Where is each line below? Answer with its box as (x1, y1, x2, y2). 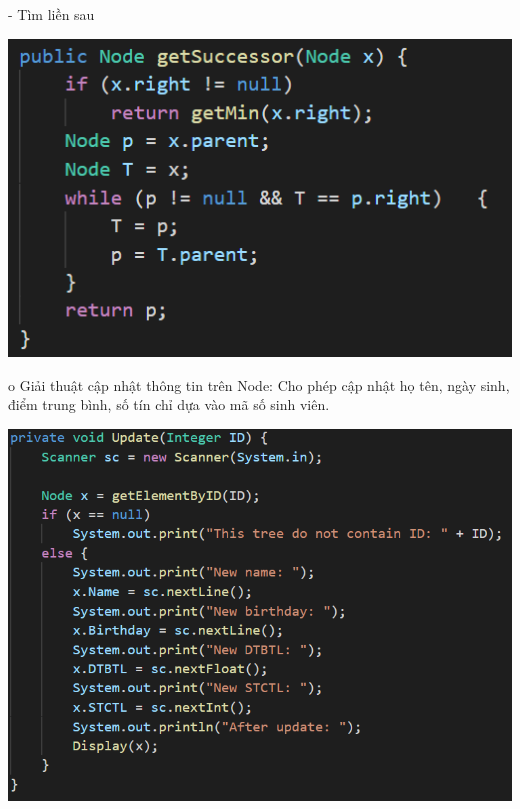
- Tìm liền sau (8, 4, 95, 24)
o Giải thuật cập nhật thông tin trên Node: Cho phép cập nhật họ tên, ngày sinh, (8, 374, 510, 395)
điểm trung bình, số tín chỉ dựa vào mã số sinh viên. (8, 394, 330, 415)
